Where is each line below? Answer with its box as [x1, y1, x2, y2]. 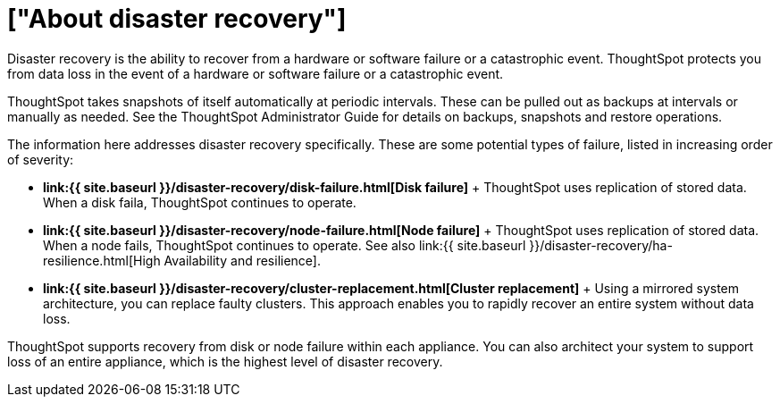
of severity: [7, 151, 74, 167]
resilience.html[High [43, 252, 161, 268]
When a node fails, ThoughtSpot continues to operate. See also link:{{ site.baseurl [43, 237, 526, 253]
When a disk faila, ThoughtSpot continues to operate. [43, 194, 356, 210]
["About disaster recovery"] [7, 4, 347, 34]
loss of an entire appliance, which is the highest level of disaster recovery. [7, 353, 443, 369]
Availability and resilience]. [164, 252, 322, 268]
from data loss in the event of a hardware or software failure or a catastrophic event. [7, 65, 504, 81]
